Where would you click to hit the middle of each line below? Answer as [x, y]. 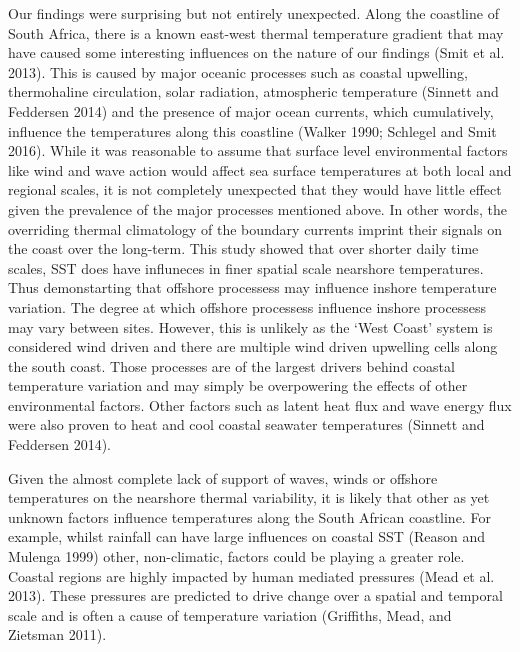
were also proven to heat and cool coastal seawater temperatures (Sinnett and [246, 424]
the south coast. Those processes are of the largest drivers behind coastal [231, 365]
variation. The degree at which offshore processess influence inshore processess [247, 306]
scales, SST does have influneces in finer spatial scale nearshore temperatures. [246, 267]
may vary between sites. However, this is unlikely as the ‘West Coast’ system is [250, 326]
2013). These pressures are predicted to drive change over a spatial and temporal [255, 595]
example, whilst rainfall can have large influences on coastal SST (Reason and [246, 536]
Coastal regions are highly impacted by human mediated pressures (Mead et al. [251, 575]
